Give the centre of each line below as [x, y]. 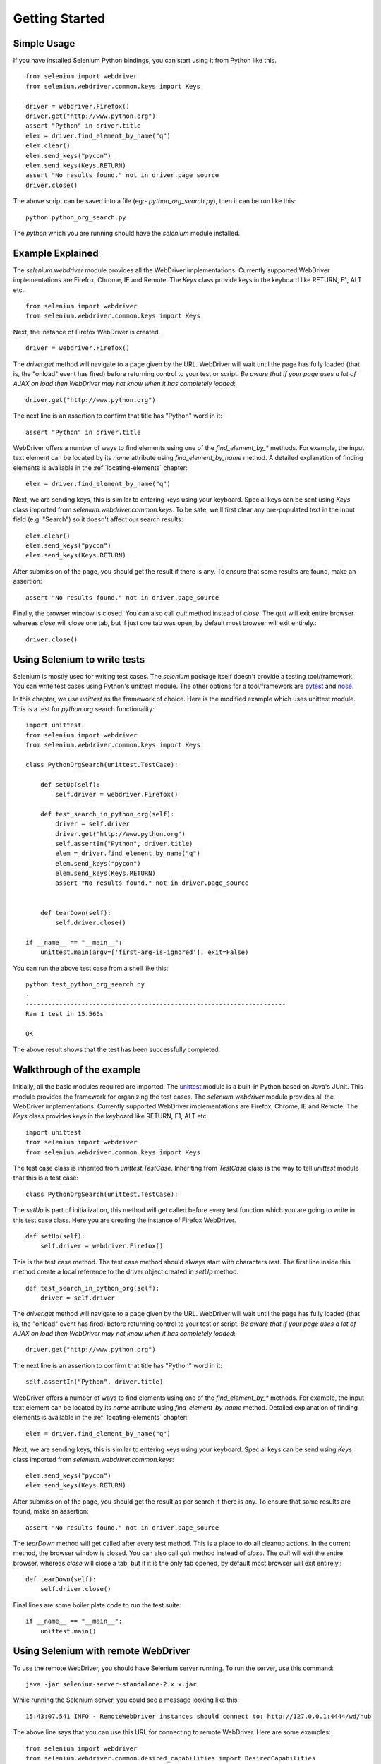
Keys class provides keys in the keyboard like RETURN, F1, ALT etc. [110, 1116]
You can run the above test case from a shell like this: [91, 968]
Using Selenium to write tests [79, 659]
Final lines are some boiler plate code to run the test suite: [97, 1605]
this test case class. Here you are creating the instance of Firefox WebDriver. [125, 1220]
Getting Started [59, 18]
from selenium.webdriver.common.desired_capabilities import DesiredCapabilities [171, 1758]
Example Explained [56, 253]
